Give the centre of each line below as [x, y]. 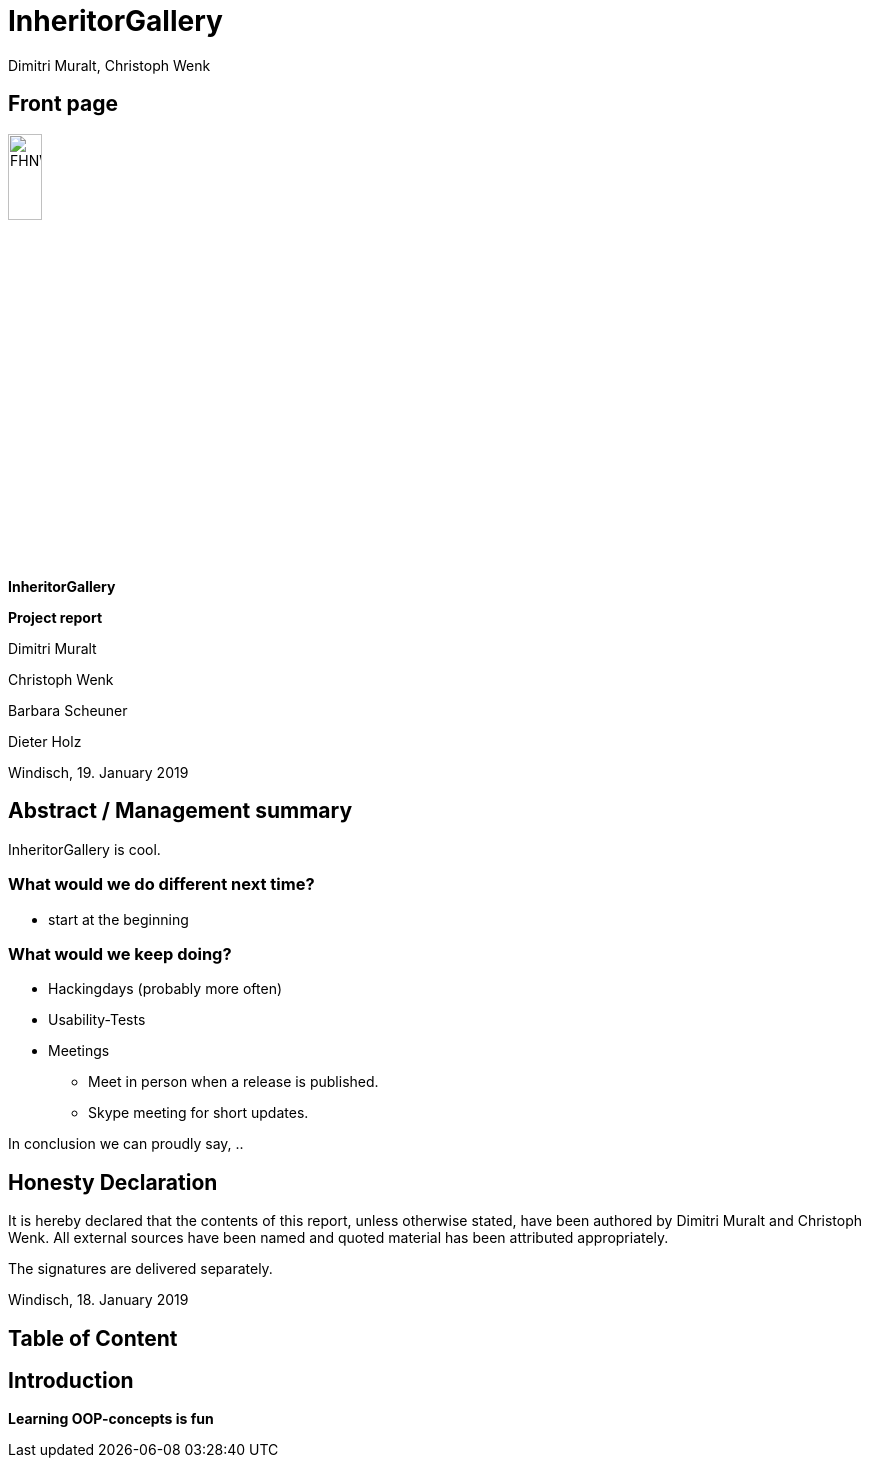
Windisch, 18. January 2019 [98, 1300]
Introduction [71, 1381]
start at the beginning [118, 919]
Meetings [79, 1051]
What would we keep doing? [120, 953]
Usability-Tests [97, 1020]
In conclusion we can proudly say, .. [126, 1144]
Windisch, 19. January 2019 [98, 772]
